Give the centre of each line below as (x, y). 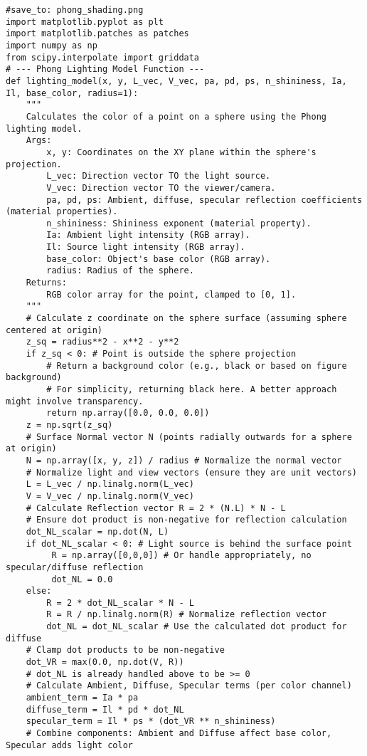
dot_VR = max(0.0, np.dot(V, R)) (105, 662)
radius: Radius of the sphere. (120, 271)
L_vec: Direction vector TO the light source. (159, 176)
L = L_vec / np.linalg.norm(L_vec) (110, 484)
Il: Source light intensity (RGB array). (146, 247)
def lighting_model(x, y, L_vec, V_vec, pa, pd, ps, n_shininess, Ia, (176, 81)
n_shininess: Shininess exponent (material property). (179, 223)
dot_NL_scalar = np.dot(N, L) (97, 531)
